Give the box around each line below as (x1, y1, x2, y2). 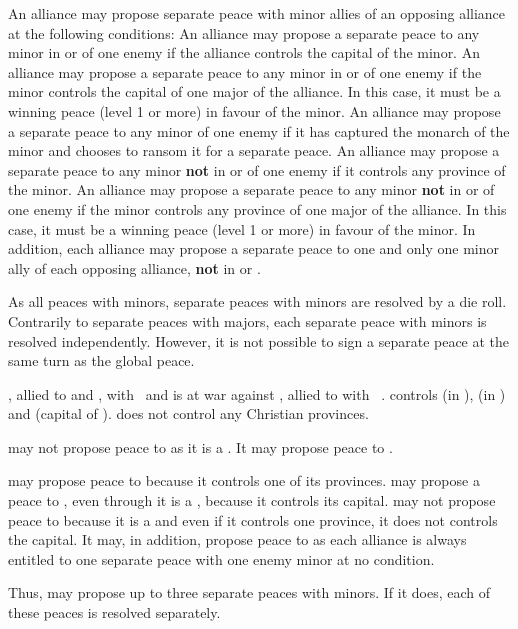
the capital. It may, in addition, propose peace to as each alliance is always (8, 529, 467, 550)
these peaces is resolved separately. (8, 602, 221, 623)
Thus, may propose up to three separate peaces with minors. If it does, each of (8, 582, 491, 603)
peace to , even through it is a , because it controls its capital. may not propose (8, 490, 496, 511)
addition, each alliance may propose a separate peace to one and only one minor (8, 238, 500, 259)
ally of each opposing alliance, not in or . (8, 257, 261, 278)
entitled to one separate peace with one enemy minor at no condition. (8, 548, 435, 569)
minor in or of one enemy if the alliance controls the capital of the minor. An (8, 42, 480, 63)
